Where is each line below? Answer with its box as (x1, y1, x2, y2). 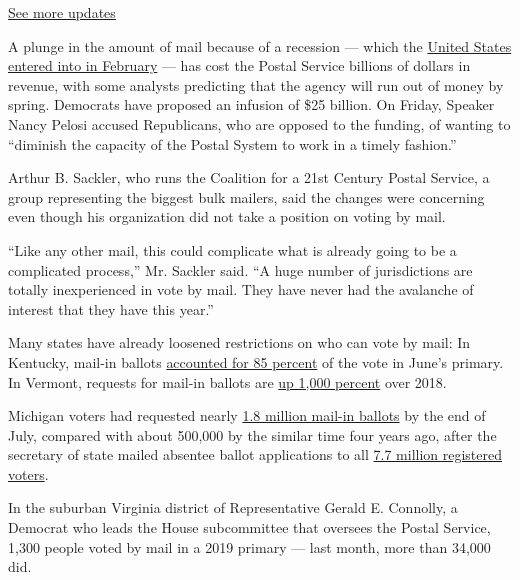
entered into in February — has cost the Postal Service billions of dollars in (8, 55, 471, 76)
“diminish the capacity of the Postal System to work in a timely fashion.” (8, 133, 457, 154)
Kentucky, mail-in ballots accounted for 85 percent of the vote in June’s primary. (8, 351, 504, 372)
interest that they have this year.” (8, 298, 214, 319)
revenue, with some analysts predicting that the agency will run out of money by (8, 74, 504, 95)
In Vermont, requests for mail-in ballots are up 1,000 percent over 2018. (8, 371, 447, 392)
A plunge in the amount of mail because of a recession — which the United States (8, 35, 512, 56)
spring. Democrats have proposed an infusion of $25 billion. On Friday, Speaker (8, 94, 495, 115)
